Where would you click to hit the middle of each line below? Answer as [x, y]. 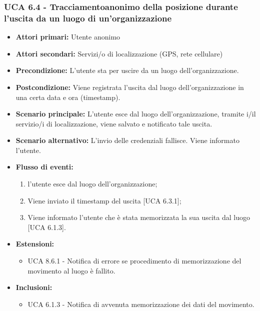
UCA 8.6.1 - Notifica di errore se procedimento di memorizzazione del [134, 261]
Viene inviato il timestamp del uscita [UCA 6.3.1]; [104, 200]
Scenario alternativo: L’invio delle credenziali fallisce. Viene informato [127, 140]
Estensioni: [35, 244]
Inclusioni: [34, 287]
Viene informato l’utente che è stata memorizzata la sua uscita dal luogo [139, 217]
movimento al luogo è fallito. [71, 270]
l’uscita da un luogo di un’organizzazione [88, 18]
